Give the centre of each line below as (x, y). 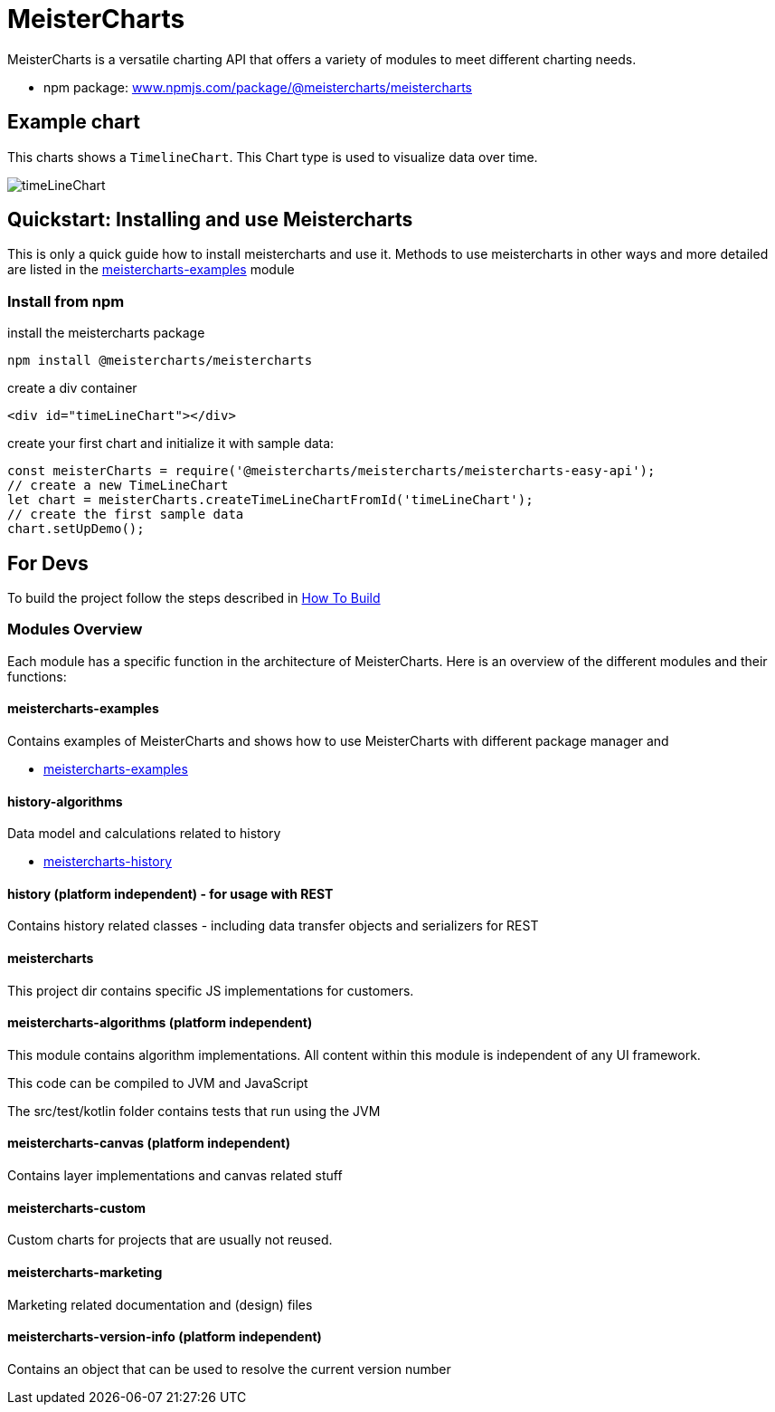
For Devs (48, 563)
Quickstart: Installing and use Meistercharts (210, 220)
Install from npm (66, 301)
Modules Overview (75, 630)
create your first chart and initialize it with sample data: (171, 444)
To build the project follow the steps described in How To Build (194, 598)
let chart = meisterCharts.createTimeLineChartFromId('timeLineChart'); (270, 500)
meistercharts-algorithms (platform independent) (160, 1023)
